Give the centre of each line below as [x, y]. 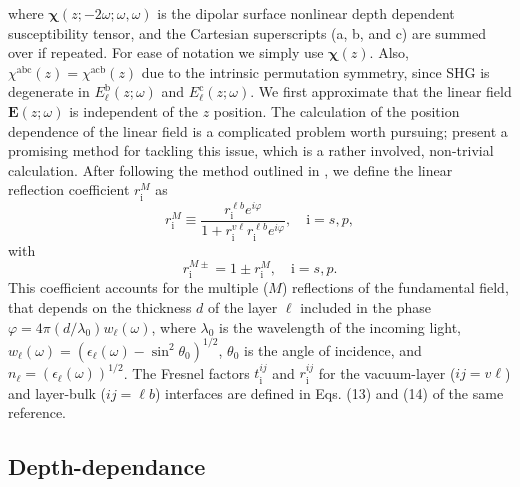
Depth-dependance [107, 466]
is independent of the [134, 110]
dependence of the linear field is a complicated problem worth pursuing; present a [258, 130]
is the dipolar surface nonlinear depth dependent [306, 13]
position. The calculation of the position [336, 110]
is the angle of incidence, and [332, 349]
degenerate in [49, 91]
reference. [37, 412]
